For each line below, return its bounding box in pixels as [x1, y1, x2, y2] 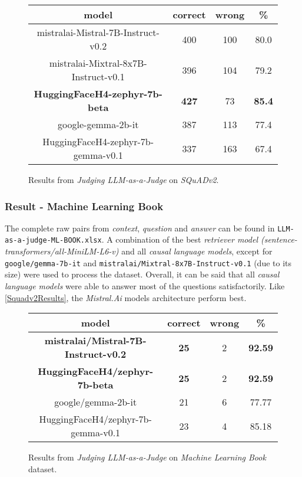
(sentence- [260, 233, 297, 246]
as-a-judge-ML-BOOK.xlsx [5, 236, 102, 245]
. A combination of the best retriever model [101, 233, 258, 246]
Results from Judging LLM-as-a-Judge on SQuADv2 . [28, 174, 219, 185]
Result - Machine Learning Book [5, 198, 164, 213]
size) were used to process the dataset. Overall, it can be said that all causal [5, 268, 280, 280]
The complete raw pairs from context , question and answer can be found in [5, 221, 275, 234]
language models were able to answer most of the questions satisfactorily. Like [5, 279, 285, 292]
